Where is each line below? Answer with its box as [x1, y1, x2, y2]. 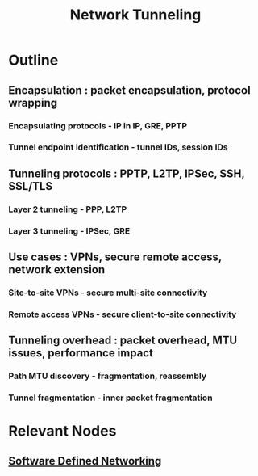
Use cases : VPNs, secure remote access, [8, 251, 222, 264]
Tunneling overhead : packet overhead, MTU [8, 334, 238, 348]
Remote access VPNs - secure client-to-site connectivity [8, 309, 237, 320]
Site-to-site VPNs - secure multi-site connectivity [8, 287, 208, 298]
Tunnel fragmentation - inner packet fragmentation [8, 392, 213, 403]
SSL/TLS [8, 179, 53, 193]
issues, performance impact [8, 346, 153, 360]
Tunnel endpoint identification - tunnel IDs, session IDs [8, 141, 228, 153]
